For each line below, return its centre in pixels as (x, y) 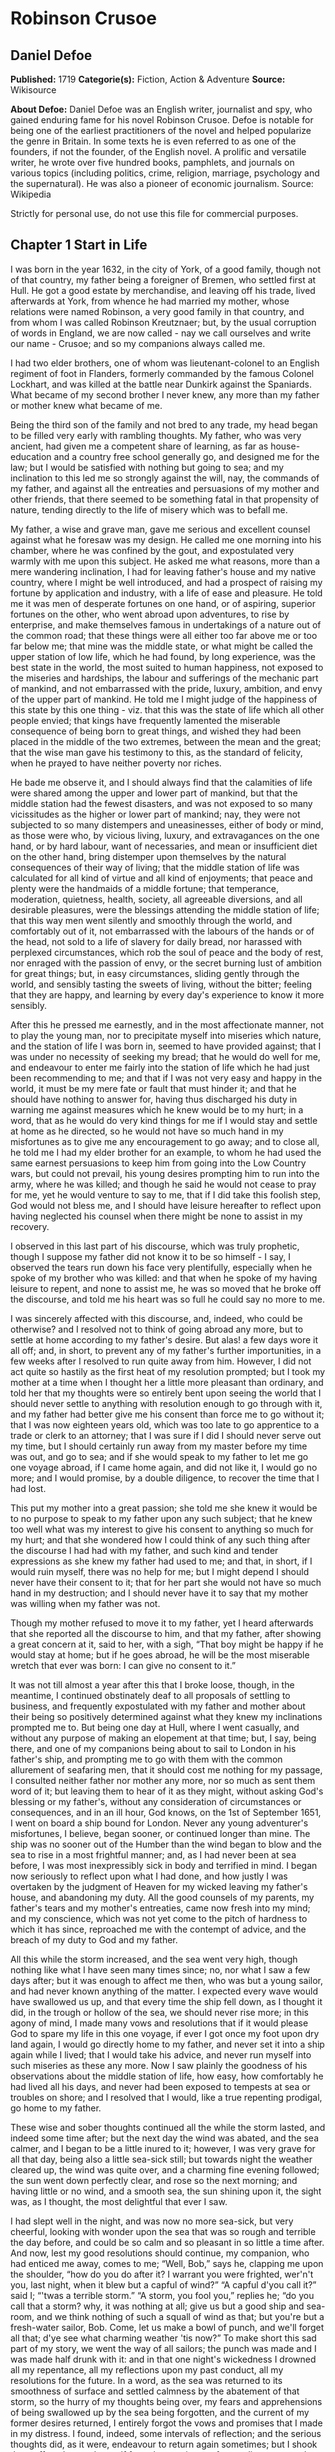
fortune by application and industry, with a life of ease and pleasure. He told (166, 593)
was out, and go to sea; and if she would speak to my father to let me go (159, 1456)
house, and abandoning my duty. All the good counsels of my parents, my (162, 1897)
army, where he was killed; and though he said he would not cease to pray (163, 1184)
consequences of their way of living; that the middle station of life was (155, 867)
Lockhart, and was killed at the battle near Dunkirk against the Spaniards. (161, 384)
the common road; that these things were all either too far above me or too (164, 635)
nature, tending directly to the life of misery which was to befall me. (149, 509)
